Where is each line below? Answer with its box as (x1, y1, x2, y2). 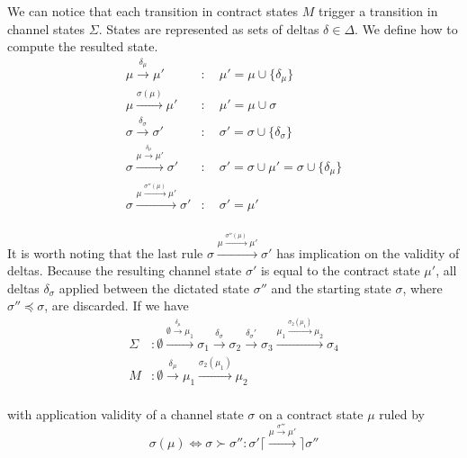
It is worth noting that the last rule (7, 243, 203, 262)
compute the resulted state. (7, 37, 158, 56)
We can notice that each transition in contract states (7, 2, 299, 20)
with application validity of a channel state (7, 404, 244, 423)
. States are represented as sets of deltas (98, 19, 319, 38)
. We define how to (355, 19, 458, 38)
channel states (7, 19, 85, 38)
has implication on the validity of (276, 243, 460, 262)
